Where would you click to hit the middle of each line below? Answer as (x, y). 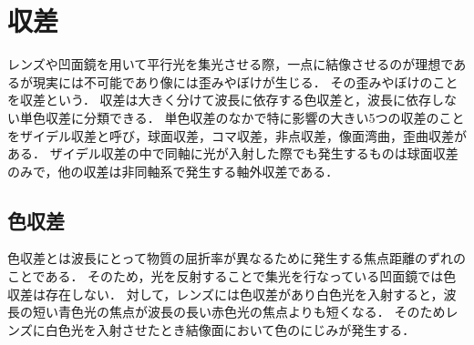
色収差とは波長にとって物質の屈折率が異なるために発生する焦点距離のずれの (237, 258)
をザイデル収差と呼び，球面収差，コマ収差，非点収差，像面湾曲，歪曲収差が (237, 135)
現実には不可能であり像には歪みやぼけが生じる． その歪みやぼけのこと (245, 81)
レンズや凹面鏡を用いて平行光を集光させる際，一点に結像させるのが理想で (231, 64)
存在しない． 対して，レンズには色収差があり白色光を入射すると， (244, 294)
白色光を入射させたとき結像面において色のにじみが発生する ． (230, 329)
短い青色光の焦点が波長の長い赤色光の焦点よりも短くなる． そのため (239, 312)
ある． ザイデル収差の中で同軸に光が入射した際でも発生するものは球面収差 (233, 153)
